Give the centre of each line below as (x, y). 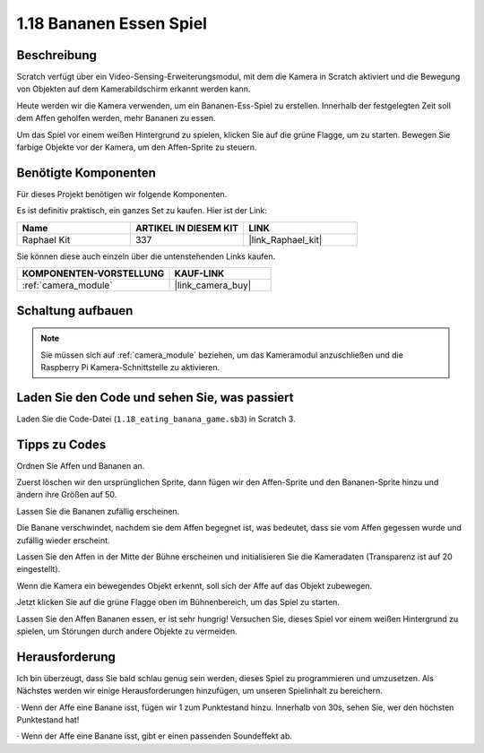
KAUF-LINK (199, 273)
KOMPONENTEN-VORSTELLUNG (93, 273)
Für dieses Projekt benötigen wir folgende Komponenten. (122, 194)
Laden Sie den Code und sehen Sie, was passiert (156, 398)
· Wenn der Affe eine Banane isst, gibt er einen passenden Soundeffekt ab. (155, 736)
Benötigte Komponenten (86, 173)
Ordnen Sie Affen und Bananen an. (81, 465)
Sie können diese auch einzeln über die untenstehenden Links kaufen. (146, 256)
